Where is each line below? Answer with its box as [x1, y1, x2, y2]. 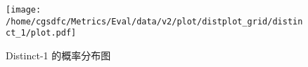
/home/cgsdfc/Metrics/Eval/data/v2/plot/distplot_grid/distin [6, 16, 303, 27]
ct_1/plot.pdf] [6, 28, 77, 38]
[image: [6, 5, 41, 15]
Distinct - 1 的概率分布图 [6, 47, 111, 62]
